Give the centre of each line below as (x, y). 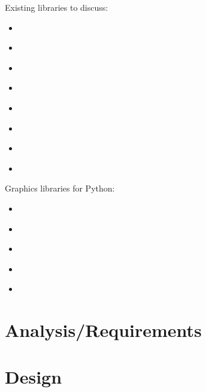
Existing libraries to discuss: (57, 7)
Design (34, 377)
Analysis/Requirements (103, 330)
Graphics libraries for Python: (60, 188)
